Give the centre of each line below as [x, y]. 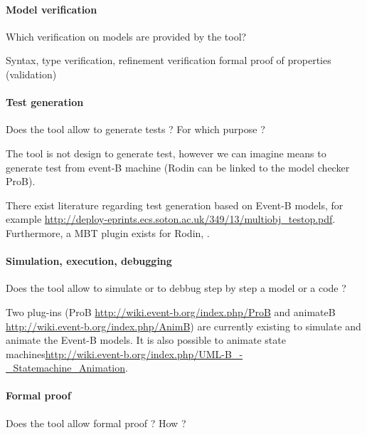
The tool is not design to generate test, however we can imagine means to [166, 153]
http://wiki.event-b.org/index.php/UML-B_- [144, 353]
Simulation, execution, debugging [89, 261]
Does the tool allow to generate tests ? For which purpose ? [135, 129]
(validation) [31, 74]
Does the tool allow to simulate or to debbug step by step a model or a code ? [176, 288]
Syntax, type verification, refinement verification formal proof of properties [169, 60]
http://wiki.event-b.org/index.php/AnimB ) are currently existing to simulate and [183, 326]
